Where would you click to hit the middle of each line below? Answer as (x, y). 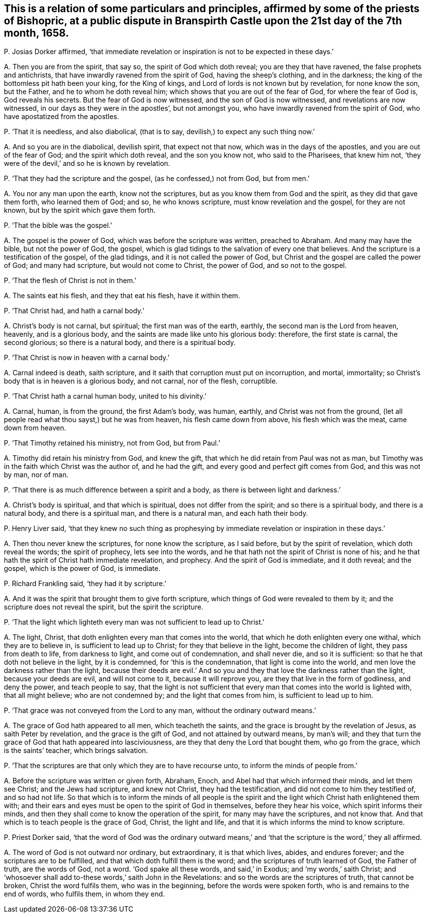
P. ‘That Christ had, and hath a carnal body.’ (74, 311)
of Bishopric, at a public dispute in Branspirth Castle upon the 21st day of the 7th (203, 21)
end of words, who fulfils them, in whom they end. (85, 894)
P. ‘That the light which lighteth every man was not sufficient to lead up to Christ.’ (134, 622)
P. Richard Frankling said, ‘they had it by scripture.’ (85, 584)
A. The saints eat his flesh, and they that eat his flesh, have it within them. (122, 296)
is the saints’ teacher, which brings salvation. (76, 751)
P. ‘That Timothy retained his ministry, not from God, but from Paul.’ (112, 443)
